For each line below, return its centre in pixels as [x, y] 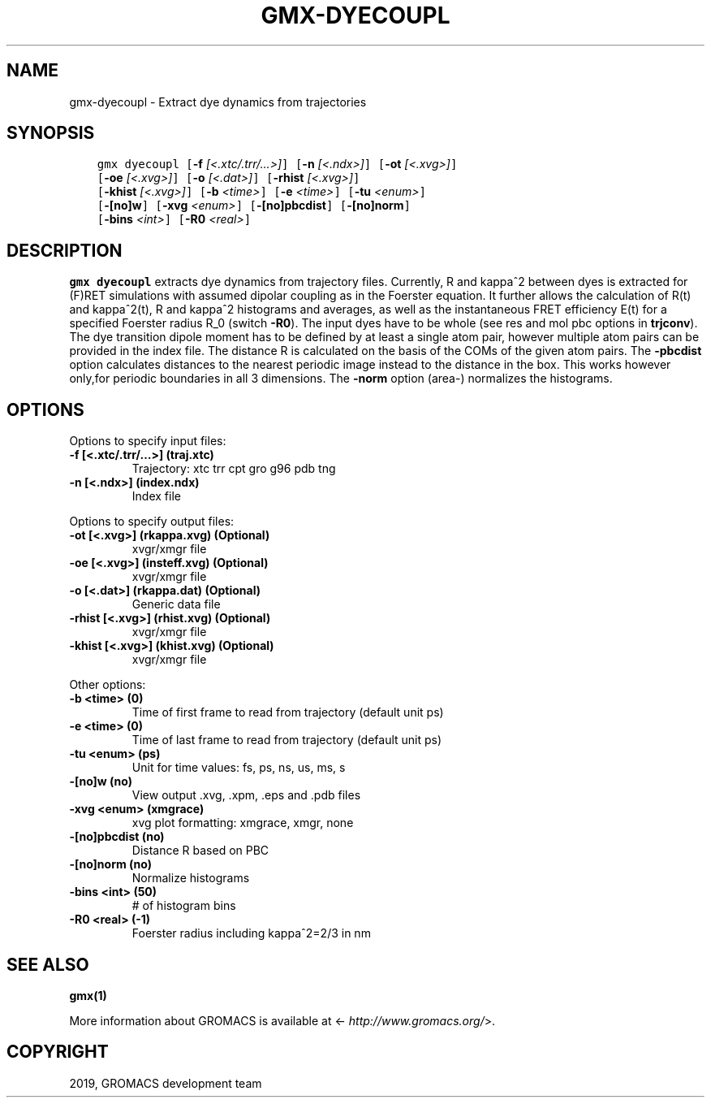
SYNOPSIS [51, 133]
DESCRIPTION [65, 250]
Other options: [108, 685]
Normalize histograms [191, 878]
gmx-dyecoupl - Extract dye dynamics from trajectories [218, 102]
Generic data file [176, 604]
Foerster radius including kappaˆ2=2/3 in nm [251, 933]
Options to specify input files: [148, 441]
